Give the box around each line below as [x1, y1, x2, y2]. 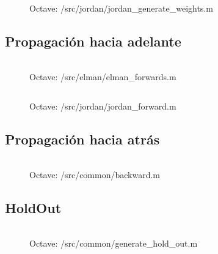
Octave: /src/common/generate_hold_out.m [29, 236, 198, 249]
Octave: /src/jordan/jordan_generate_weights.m [29, 2, 213, 14]
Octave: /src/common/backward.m [29, 168, 161, 181]
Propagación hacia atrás [5, 129, 160, 148]
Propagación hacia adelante [5, 31, 181, 50]
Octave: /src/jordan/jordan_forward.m [29, 99, 176, 112]
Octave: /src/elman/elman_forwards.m [29, 70, 176, 83]
